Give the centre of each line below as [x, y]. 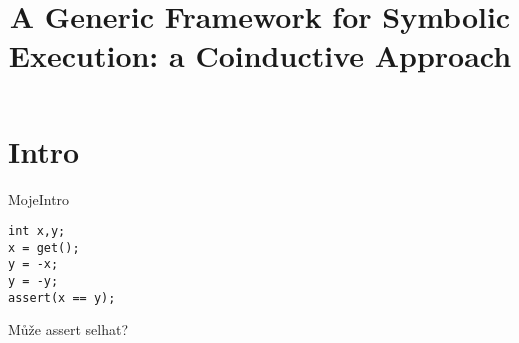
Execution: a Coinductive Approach [260, 55]
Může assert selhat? [68, 329]
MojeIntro [39, 198]
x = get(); [44, 247]
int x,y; [37, 231]
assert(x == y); [62, 297]
